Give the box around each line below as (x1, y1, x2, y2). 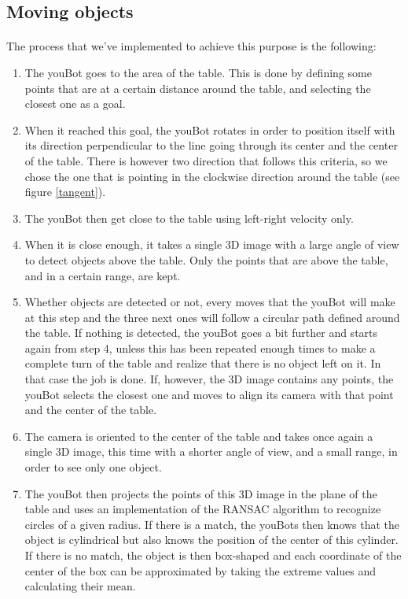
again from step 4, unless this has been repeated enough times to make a (24, 339, 376, 356)
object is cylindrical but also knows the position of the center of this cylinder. (24, 531, 399, 548)
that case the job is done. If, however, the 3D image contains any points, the (24, 371, 394, 387)
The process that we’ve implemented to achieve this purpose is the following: (6, 38, 377, 54)
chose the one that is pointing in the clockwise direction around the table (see (24, 168, 400, 184)
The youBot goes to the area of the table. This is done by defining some (24, 64, 372, 80)
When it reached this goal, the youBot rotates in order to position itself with (24, 121, 395, 138)
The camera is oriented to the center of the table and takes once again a (24, 427, 373, 444)
